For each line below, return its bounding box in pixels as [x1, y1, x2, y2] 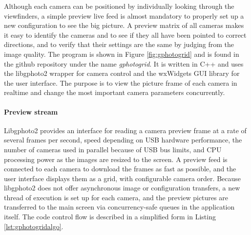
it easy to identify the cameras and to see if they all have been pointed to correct [4, 29, 247, 40]
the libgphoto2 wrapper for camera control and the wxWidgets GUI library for [4, 68, 240, 78]
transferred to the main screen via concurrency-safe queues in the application [4, 202, 235, 212]
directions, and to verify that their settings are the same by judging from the [4, 39, 234, 49]
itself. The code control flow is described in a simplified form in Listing [4, 211, 216, 222]
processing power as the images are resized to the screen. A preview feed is [4, 154, 228, 164]
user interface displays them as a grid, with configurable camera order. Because [4, 173, 241, 183]
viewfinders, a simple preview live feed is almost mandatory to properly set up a [4, 10, 244, 21]
